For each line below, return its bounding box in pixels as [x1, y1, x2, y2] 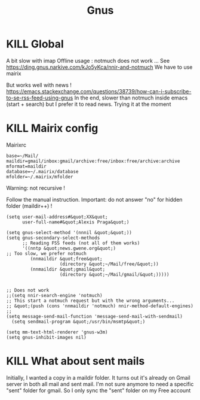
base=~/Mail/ [6, 153, 39, 159]
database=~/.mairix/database [6, 168, 79, 174]
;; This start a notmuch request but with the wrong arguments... [6, 298, 175, 304]
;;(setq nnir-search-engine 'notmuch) [6, 292, 103, 298]
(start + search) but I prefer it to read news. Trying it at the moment [6, 100, 171, 108]
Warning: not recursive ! [6, 184, 66, 192]
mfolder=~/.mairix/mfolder [6, 174, 73, 180]
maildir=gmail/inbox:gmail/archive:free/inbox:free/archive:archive [6, 158, 180, 164]
